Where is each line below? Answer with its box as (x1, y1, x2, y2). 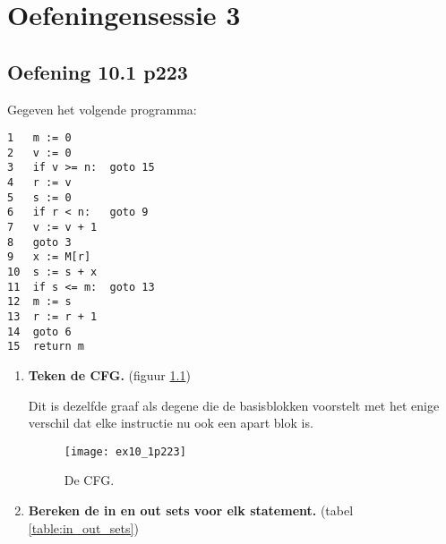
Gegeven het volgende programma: (7, 99, 197, 118)
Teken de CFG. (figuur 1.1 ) (28, 366, 191, 385)
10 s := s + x (7, 266, 98, 279)
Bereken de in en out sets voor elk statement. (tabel (28, 501, 354, 520)
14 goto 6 (7, 325, 72, 338)
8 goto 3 (7, 235, 72, 249)
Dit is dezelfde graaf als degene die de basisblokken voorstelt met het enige (28, 395, 440, 414)
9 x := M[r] (7, 251, 91, 264)
